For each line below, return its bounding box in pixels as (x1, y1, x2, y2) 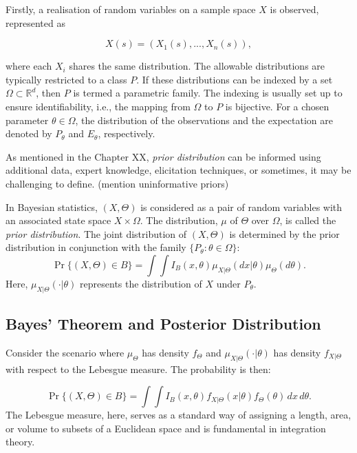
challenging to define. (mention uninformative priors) (6, 176, 229, 190)
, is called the (279, 213, 336, 228)
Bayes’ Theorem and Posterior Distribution (6, 313, 321, 334)
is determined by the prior (229, 226, 340, 241)
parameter (6, 112, 49, 127)
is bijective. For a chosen (225, 99, 329, 113)
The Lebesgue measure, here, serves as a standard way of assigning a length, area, (6, 407, 351, 422)
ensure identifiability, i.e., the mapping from (6, 99, 191, 113)
